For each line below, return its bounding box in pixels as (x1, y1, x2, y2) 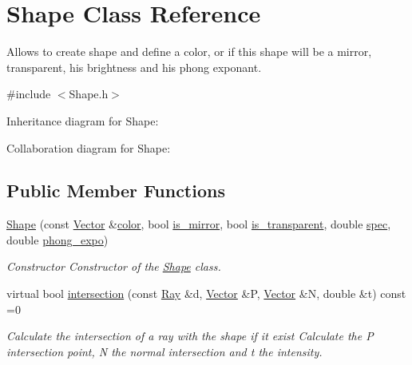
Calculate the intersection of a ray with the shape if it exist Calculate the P (6, 327, 374, 344)
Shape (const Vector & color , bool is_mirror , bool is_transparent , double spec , (6, 216, 391, 232)
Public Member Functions (6, 178, 225, 203)
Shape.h (69, 85, 109, 102)
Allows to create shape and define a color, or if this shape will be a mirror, (6, 43, 372, 60)
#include (6, 85, 51, 102)
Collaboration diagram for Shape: (6, 139, 171, 156)
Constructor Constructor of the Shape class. (6, 258, 221, 275)
